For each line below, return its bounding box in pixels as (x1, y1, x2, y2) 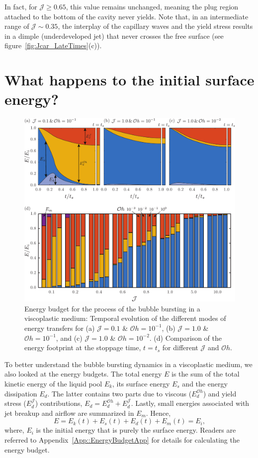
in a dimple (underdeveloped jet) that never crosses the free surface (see (4, 30, 224, 41)
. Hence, (146, 407, 171, 418)
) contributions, (35, 398, 83, 408)
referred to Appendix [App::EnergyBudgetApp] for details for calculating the (4, 434, 240, 445)
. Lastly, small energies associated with (131, 398, 250, 408)
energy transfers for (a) (24, 322, 95, 333)
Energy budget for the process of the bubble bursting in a (24, 303, 200, 313)
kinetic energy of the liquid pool (4, 378, 102, 388)
